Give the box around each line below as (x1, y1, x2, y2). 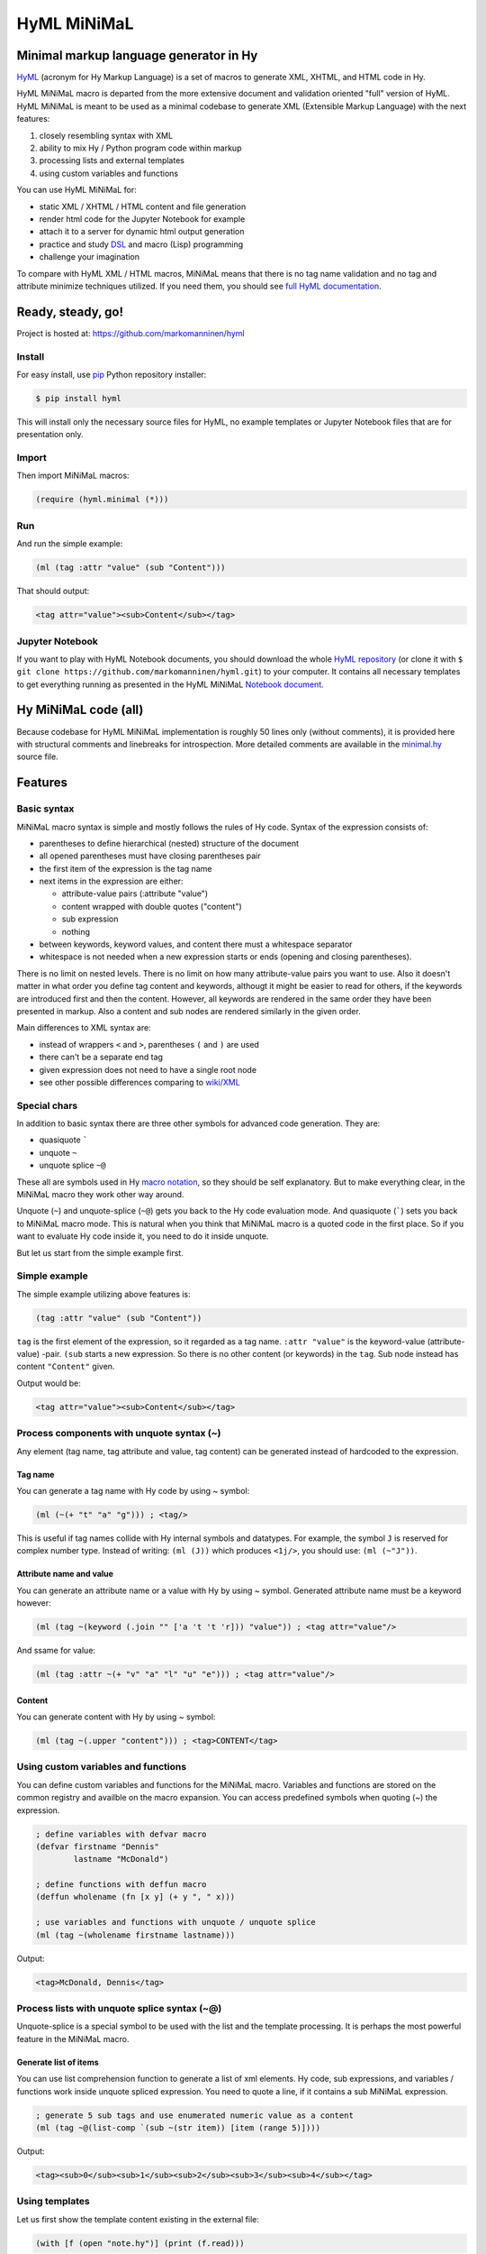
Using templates (16, 2195, 90, 2208)
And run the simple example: (16, 538, 123, 549)
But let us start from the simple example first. (16, 1247, 184, 1258)
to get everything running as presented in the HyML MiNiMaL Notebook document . (16, 679, 324, 690)
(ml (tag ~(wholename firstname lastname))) (35, 1929, 236, 1940)
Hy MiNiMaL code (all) (16, 702, 144, 718)
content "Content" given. (16, 1361, 115, 1372)
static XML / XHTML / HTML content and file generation (39, 201, 247, 212)
